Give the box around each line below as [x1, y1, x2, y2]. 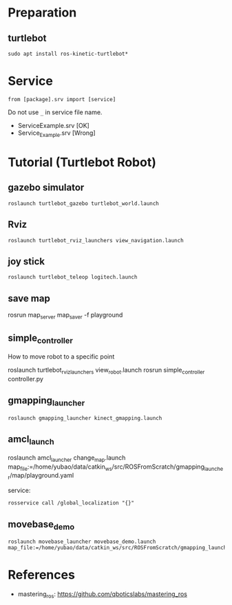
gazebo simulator [8, 182, 85, 193]
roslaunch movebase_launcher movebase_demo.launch [8, 538, 156, 545]
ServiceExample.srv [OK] [17, 121, 90, 129]
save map [8, 293, 50, 304]
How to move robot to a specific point [8, 352, 115, 361]
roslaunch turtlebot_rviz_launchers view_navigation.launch [8, 237, 184, 244]
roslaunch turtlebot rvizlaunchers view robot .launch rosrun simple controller [8, 365, 205, 376]
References [8, 567, 75, 583]
